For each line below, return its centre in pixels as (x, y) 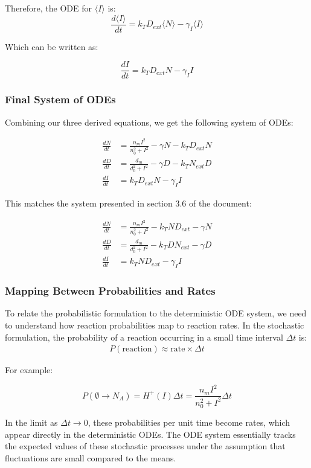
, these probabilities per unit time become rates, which (189, 422)
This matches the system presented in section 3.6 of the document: (128, 203)
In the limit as (31, 422)
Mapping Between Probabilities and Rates (110, 291)
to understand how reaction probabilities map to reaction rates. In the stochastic (155, 325)
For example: (29, 370)
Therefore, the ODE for (49, 8)
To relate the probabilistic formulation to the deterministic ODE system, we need (156, 313)
